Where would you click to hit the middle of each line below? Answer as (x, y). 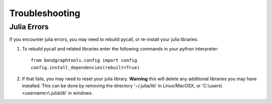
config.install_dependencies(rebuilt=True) (85, 67)
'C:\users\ (212, 86)
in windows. (81, 93)
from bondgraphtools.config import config (84, 60)
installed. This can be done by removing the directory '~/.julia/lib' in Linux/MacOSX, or (111, 86)
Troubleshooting (45, 13)
